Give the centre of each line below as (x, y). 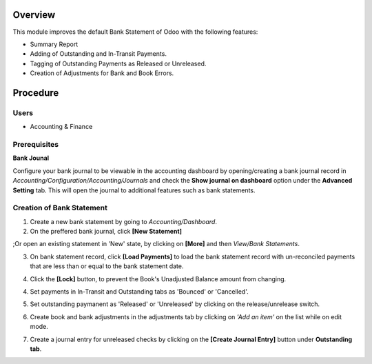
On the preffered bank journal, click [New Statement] (106, 232)
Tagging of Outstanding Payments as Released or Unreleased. (118, 63)
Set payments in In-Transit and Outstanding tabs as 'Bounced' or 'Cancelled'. (139, 292)
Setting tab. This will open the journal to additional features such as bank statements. (134, 190)
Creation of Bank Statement (60, 208)
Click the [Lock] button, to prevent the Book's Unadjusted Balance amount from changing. (158, 279)
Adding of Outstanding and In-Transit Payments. (98, 54)
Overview (34, 15)
